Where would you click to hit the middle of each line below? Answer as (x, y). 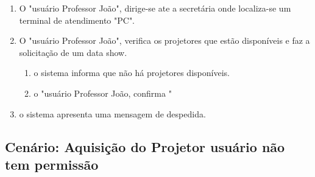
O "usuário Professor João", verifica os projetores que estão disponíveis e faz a (165, 40)
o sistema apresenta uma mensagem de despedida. (112, 113)
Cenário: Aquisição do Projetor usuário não (145, 146)
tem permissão (52, 164)
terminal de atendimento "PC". (77, 20)
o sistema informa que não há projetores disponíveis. (132, 73)
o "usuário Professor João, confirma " (103, 93)
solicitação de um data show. (73, 52)
